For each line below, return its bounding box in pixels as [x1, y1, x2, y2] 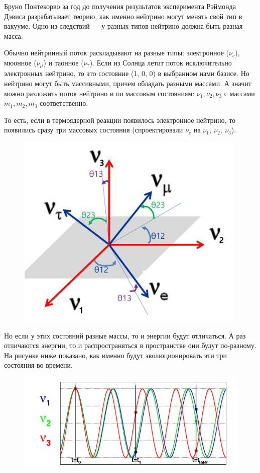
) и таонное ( [43, 57, 84, 67]
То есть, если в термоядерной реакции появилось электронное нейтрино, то [4, 114, 236, 125]
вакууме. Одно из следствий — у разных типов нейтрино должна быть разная [4, 21, 243, 31]
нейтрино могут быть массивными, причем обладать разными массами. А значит [4, 78, 251, 89]
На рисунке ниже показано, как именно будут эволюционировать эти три [4, 350, 227, 360]
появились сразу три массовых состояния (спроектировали [4, 124, 183, 135]
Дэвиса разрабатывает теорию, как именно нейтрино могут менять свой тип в [4, 11, 242, 21]
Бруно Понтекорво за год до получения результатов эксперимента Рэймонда [4, 1, 236, 11]
